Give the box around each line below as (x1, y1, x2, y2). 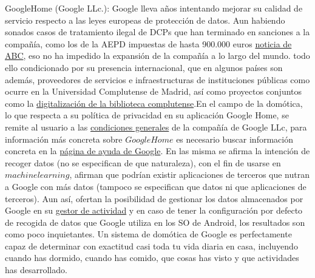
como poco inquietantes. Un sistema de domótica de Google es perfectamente (5, 228, 292, 240)
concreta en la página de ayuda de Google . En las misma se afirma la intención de (5, 144, 310, 157)
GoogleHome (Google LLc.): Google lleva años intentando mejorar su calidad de (5, 2, 303, 14)
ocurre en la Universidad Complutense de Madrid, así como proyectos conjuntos (5, 85, 302, 98)
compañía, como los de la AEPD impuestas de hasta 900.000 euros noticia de (5, 37, 292, 50)
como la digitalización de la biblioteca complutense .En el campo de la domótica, (5, 97, 303, 109)
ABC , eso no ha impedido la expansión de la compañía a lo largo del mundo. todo (5, 49, 310, 62)
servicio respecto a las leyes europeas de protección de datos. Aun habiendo (5, 13, 285, 26)
